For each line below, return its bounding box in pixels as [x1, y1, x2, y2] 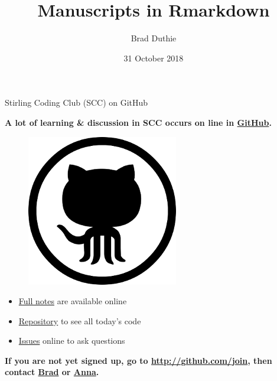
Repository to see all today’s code [18, 314, 141, 327]
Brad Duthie [131, 32, 177, 44]
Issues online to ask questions [18, 334, 125, 347]
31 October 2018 [123, 51, 184, 64]
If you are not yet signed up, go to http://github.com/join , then [5, 354, 272, 366]
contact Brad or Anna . [5, 366, 99, 378]
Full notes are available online [18, 295, 127, 307]
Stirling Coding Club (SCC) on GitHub [5, 96, 148, 109]
